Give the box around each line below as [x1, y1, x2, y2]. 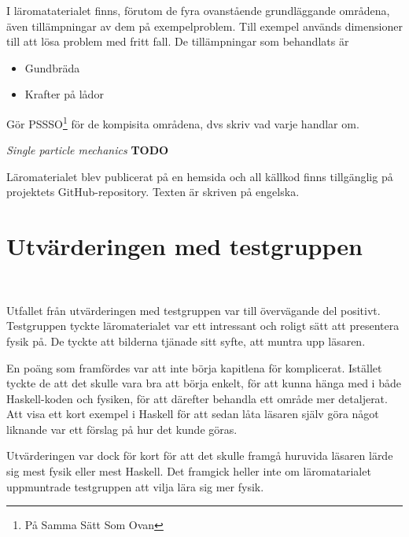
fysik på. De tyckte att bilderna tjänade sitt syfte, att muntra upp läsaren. [6, 332, 366, 349]
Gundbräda [24, 59, 80, 76]
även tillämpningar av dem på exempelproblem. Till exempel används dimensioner [6, 17, 403, 34]
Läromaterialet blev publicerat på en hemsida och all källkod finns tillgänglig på [6, 168, 393, 184]
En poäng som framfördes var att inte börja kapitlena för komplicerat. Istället [6, 359, 382, 376]
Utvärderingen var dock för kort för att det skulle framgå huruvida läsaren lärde [6, 447, 393, 464]
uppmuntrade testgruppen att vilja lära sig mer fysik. [6, 478, 264, 494]
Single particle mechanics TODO [6, 142, 169, 158]
